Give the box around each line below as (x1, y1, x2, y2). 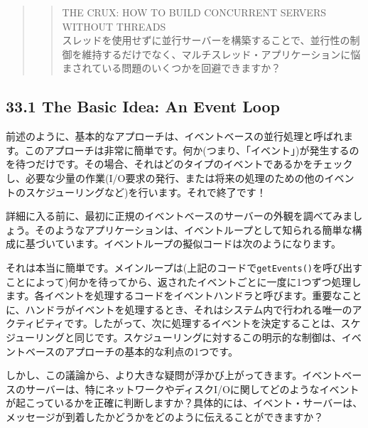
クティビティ (6, 316, 65, 331)
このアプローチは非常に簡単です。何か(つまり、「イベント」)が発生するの (24, 142, 359, 157)
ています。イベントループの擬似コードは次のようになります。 (55, 236, 341, 251)
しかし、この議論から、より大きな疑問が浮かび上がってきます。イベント (6, 368, 342, 382)
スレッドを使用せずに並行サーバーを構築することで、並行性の (62, 33, 350, 48)
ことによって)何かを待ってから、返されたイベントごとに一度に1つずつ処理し (6, 274, 362, 289)
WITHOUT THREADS (62, 18, 166, 33)
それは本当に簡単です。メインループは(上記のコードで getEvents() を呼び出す (6, 260, 362, 274)
